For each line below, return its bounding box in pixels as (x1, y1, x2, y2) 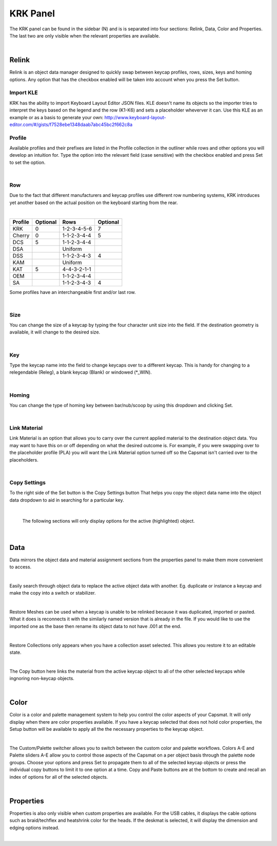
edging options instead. (9, 824, 60, 831)
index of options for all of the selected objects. (9, 774, 108, 780)
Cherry (12, 232, 30, 239)
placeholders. (9, 456, 38, 463)
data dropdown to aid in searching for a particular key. (9, 496, 124, 503)
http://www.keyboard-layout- (104, 114, 166, 120)
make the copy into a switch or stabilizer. (9, 590, 96, 596)
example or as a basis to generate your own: (9, 114, 104, 120)
